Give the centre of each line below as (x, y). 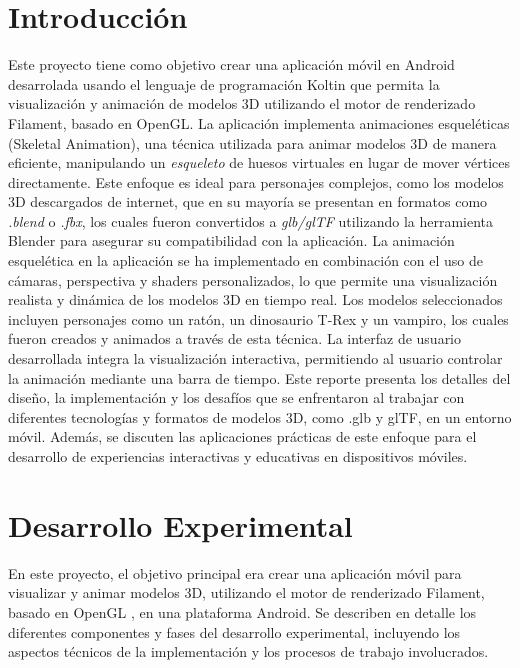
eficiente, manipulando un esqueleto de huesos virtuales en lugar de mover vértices (259, 162)
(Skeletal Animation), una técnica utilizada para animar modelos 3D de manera (252, 142)
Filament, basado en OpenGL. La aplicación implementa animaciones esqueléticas (259, 122)
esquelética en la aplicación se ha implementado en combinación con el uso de (246, 260)
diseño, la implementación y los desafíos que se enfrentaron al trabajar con (236, 397)
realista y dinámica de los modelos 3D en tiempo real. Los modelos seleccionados (255, 299)
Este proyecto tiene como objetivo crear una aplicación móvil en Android (231, 64)
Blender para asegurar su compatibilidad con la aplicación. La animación (231, 240)
